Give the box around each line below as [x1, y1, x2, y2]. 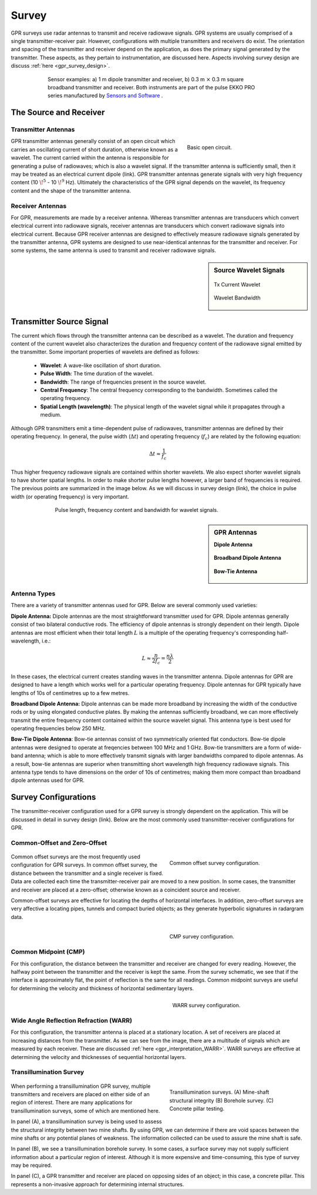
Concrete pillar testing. [169, 1105, 225, 1112]
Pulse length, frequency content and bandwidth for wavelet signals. [55, 507, 218, 514]
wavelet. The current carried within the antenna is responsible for [11, 154, 170, 161]
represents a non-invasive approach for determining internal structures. [11, 1180, 184, 1188]
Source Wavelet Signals [214, 266, 285, 274]
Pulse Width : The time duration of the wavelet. [40, 370, 154, 377]
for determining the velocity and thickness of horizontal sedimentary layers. [11, 984, 194, 991]
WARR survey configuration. [172, 1001, 241, 1008]
